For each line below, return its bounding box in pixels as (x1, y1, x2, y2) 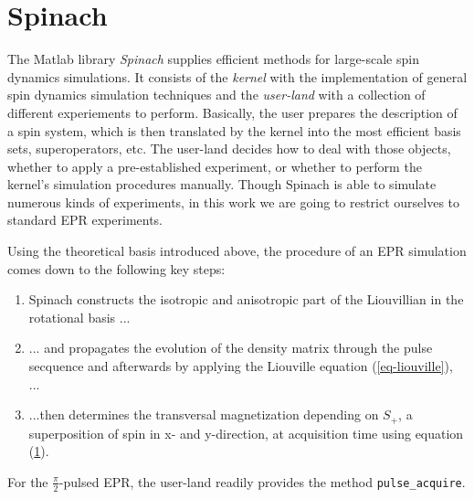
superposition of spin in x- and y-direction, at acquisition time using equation (28, 423, 464, 442)
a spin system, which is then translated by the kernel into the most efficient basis (7, 121, 461, 140)
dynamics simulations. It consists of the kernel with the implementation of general (7, 67, 468, 86)
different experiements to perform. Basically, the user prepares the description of (7, 102, 458, 122)
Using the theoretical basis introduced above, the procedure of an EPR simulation (7, 241, 467, 260)
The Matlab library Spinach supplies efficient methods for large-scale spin (7, 49, 419, 69)
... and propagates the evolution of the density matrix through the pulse (28, 338, 433, 357)
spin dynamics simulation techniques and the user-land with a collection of (7, 85, 426, 104)
